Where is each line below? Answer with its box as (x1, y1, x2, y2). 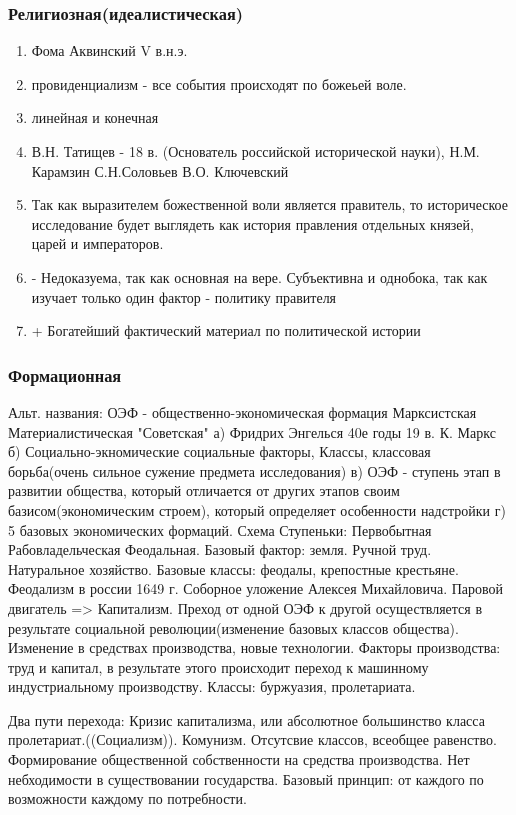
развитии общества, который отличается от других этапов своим (8, 480, 400, 501)
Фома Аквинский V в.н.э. (31, 40, 188, 61)
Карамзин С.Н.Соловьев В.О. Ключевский (31, 160, 289, 181)
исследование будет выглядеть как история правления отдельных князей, (31, 213, 474, 234)
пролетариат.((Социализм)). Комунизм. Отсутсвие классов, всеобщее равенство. (8, 729, 497, 750)
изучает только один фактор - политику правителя (31, 286, 337, 307)
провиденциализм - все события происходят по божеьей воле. (31, 73, 407, 94)
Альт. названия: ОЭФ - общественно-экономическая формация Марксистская (8, 401, 477, 422)
